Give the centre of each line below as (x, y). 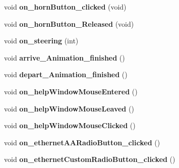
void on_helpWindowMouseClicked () (70, 125)
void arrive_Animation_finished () (65, 57)
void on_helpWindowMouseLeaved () (69, 108)
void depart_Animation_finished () (66, 74)
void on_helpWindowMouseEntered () (71, 91)
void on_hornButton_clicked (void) (65, 7)
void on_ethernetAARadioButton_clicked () (82, 142)
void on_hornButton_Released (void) (69, 23)
